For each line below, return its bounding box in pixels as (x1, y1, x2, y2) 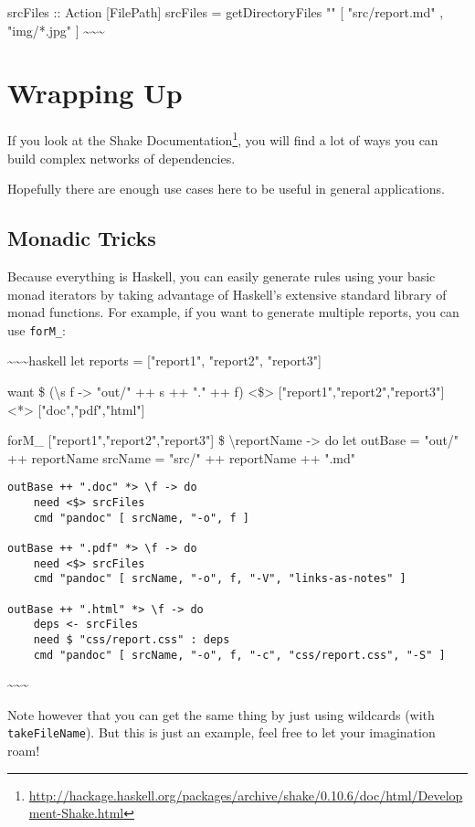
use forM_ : (7, 320, 66, 339)
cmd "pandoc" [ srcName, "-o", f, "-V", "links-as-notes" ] (33, 572, 406, 586)
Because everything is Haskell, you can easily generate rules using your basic (7, 266, 436, 285)
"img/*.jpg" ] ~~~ (7, 20, 105, 39)
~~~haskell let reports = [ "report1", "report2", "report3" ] (7, 351, 322, 370)
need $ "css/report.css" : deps (33, 632, 230, 646)
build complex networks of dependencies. (7, 148, 236, 167)
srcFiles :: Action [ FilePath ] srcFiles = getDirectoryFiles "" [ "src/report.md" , (7, 3, 444, 21)
